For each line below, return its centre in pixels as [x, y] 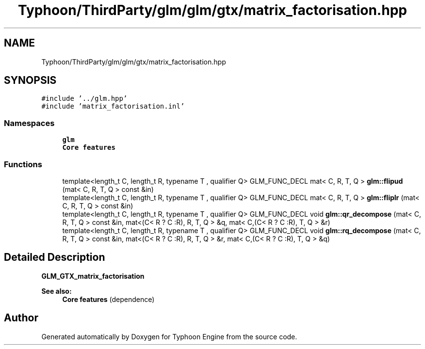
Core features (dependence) [108, 299]
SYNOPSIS [30, 80]
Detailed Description [55, 257]
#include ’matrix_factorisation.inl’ [113, 106]
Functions [23, 164]
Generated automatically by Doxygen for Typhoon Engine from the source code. [169, 336]
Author [21, 318]
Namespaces [29, 123]
